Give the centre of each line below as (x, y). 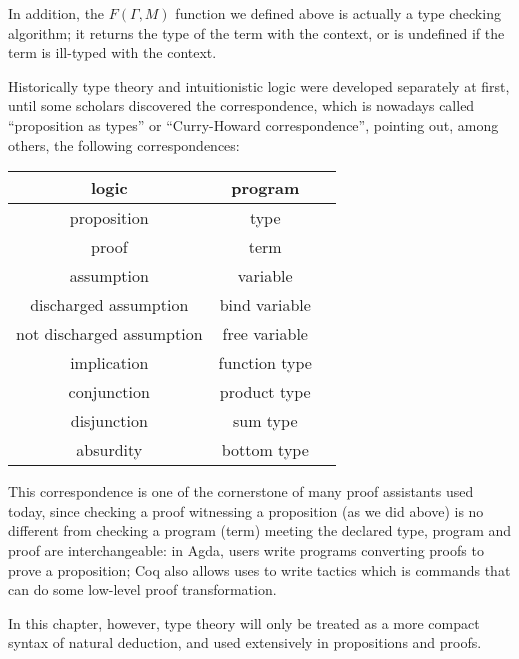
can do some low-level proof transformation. (142, 589)
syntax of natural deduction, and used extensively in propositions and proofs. (245, 642)
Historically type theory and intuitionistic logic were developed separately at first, (259, 85)
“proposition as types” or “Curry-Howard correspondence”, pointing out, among (253, 124)
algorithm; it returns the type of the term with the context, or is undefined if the (256, 32)
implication (109, 363)
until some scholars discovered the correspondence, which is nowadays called (241, 105)
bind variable (265, 305)
